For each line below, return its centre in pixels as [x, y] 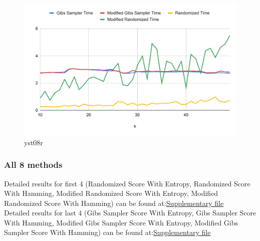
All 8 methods [33, 165]
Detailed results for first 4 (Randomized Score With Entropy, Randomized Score [127, 183]
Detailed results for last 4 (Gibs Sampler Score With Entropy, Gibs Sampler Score [130, 213]
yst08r [34, 142]
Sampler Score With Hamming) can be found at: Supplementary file [107, 232]
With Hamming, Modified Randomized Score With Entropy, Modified [111, 193]
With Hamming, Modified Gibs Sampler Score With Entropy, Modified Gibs [121, 222]
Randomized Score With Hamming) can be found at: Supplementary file [114, 203]
